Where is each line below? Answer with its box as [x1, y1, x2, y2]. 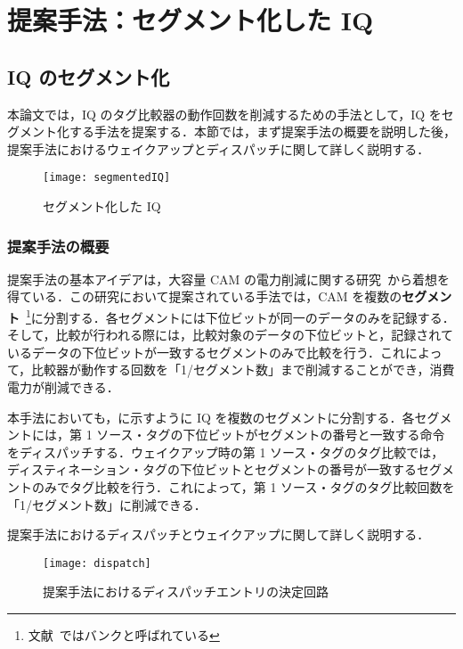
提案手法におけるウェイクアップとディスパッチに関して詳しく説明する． [7, 139, 430, 158]
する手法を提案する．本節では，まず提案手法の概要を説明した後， [69, 122, 456, 141]
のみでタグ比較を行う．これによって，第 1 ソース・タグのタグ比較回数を [31, 478, 455, 497]
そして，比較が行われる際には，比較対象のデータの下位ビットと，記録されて [7, 325, 453, 344]
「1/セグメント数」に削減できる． [7, 495, 207, 513]
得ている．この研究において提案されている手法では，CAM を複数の [7, 287, 402, 306]
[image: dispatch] [43, 556, 151, 570]
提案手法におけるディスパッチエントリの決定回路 [43, 582, 329, 601]
